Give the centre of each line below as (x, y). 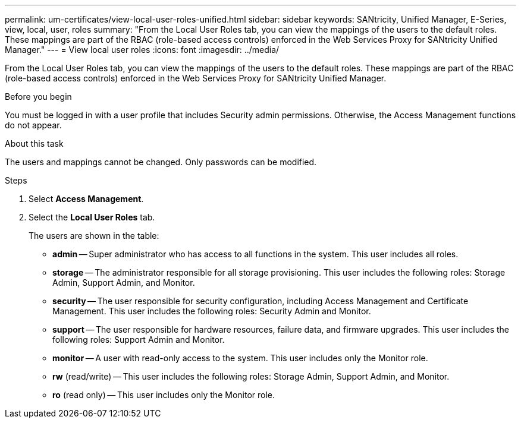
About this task (34, 143)
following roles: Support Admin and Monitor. (139, 340)
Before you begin (38, 97)
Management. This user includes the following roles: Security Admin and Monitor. (212, 311)
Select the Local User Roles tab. (92, 217)
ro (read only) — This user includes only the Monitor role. (164, 395)
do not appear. (33, 125)
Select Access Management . (86, 199)
